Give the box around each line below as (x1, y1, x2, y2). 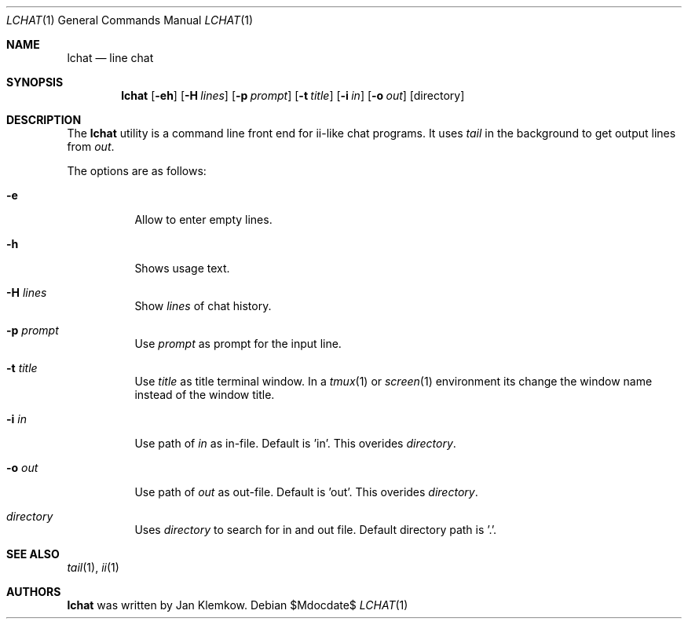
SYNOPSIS (6, 75, 64, 89)
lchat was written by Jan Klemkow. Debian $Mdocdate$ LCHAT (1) (67, 598, 408, 612)
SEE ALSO (6, 547, 60, 561)
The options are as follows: (67, 164, 207, 177)
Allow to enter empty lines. (134, 213, 273, 226)
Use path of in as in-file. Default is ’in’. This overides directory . (134, 437, 456, 450)
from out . (67, 140, 115, 153)
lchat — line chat (67, 51, 154, 64)
